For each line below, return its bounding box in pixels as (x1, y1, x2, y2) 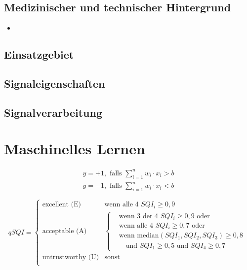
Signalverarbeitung (4, 104, 102, 120)
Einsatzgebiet (4, 47, 74, 62)
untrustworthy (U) (42, 254, 99, 261)
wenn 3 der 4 (119, 212, 159, 220)
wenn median (119, 232, 159, 239)
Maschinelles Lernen (4, 138, 145, 159)
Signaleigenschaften (4, 75, 105, 91)
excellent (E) (42, 201, 82, 208)
